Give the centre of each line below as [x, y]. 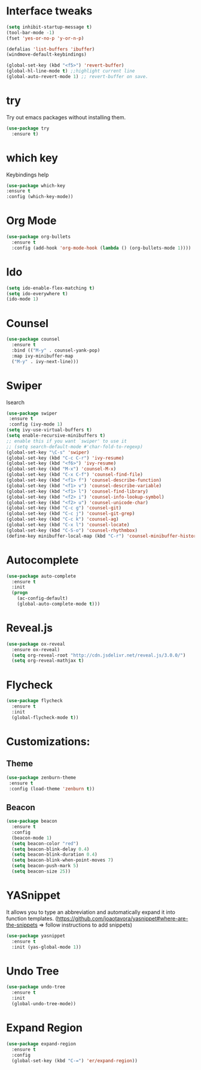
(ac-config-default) [42, 598]
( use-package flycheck [34, 701]
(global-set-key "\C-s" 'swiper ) [48, 452]
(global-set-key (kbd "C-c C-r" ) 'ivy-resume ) [65, 458]
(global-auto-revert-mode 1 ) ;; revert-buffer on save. [77, 77]
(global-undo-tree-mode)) [44, 1004]
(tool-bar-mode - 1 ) [31, 32]
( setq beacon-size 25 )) [41, 871]
